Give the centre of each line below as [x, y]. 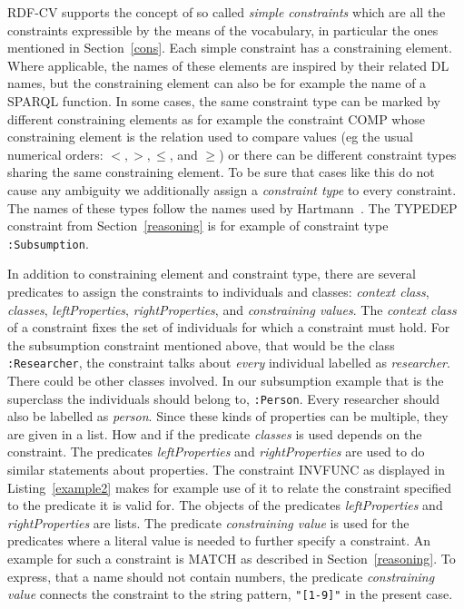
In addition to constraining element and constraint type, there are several [212, 274]
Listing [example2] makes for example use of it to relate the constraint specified [230, 487]
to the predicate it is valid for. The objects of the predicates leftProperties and [225, 505]
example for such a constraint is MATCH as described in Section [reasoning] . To [232, 558]
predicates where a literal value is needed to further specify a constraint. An [219, 540]
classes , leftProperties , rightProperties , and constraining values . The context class [232, 309]
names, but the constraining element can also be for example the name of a [217, 83]
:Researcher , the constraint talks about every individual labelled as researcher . [229, 363]
